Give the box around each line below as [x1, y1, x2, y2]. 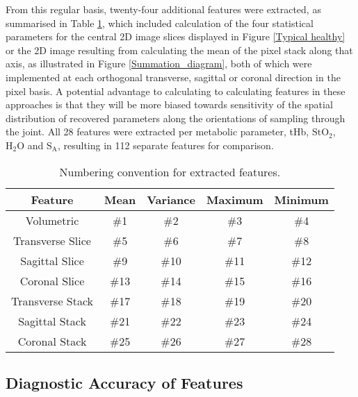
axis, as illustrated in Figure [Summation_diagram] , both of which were [6, 56, 312, 71]
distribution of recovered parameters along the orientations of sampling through [6, 110, 345, 125]
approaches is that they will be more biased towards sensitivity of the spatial [6, 97, 333, 112]
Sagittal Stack [18, 312, 86, 329]
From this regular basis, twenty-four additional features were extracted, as [6, 2, 321, 16]
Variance [147, 191, 195, 208]
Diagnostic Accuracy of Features [6, 371, 243, 393]
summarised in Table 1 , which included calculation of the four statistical [6, 15, 314, 30]
